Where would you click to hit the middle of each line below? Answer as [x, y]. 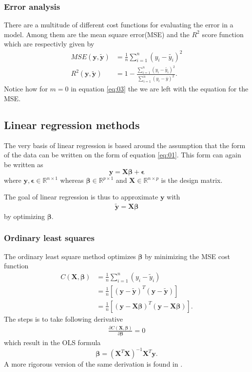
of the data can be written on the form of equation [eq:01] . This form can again [123, 155]
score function [223, 34]
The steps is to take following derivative [64, 318]
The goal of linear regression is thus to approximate [81, 196]
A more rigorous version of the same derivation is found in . [93, 364]
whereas [72, 180]
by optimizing [25, 216]
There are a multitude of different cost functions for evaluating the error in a [119, 25]
